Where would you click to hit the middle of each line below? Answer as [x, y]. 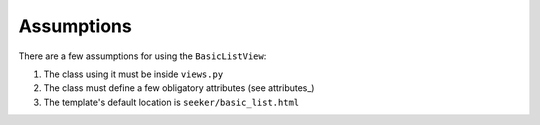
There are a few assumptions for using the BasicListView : [142, 56]
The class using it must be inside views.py [133, 74]
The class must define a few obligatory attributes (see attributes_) [179, 88]
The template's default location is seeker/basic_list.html [171, 102]
